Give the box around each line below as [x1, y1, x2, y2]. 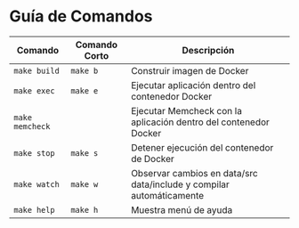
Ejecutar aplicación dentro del [130, 78, 256, 91]
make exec [13, 85, 55, 95]
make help [13, 205, 55, 215]
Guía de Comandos [9, 6, 153, 27]
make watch [13, 179, 60, 189]
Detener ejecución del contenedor [130, 141, 274, 153]
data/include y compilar [130, 178, 230, 191]
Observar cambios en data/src [130, 167, 258, 179]
